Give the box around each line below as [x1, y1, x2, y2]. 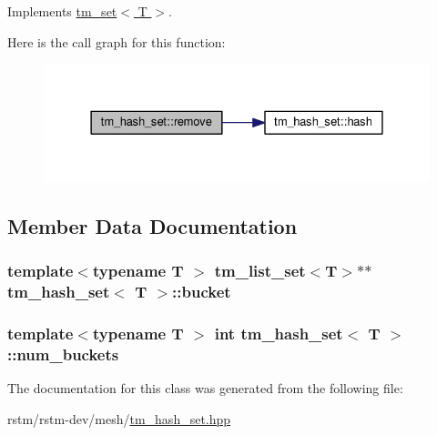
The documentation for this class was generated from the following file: [7, 379, 403, 398]
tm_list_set [214, 259, 306, 282]
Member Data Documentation [7, 211, 298, 239]
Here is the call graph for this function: [7, 32, 226, 51]
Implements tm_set [7, 2, 117, 20]
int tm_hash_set [214, 321, 343, 344]
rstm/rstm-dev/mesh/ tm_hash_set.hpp [7, 409, 231, 428]
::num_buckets [7, 342, 119, 365]
